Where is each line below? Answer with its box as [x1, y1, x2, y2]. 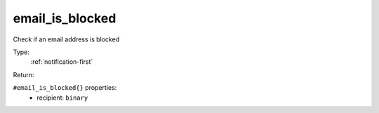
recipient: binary [36, 93, 88, 102]
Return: [13, 70, 34, 79]
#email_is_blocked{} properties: [13, 84, 117, 92]
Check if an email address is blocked [13, 35, 119, 44]
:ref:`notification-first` [30, 58, 93, 66]
